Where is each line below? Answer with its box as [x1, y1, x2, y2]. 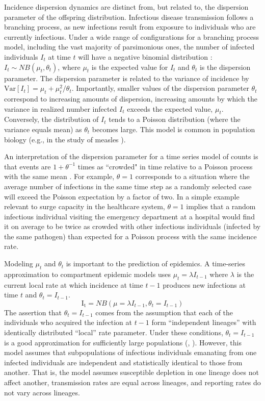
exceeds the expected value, [127, 103, 213, 114]
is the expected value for [91, 61, 168, 72]
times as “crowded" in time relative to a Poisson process [77, 161, 253, 171]
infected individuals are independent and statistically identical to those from [4, 357, 243, 367]
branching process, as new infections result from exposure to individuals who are [4, 21, 256, 32]
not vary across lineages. [4, 387, 80, 397]
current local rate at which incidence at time [4, 279, 143, 290]
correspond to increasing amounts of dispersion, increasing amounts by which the [4, 93, 257, 104]
